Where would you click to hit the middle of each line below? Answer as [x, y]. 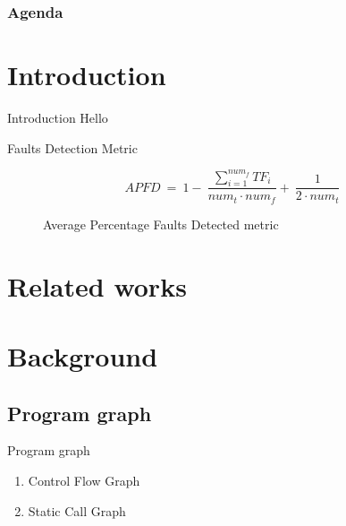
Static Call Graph [77, 510]
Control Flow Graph [84, 481]
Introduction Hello [58, 117]
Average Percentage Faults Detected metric [161, 224]
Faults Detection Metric [72, 147]
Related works [97, 285]
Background [83, 356]
